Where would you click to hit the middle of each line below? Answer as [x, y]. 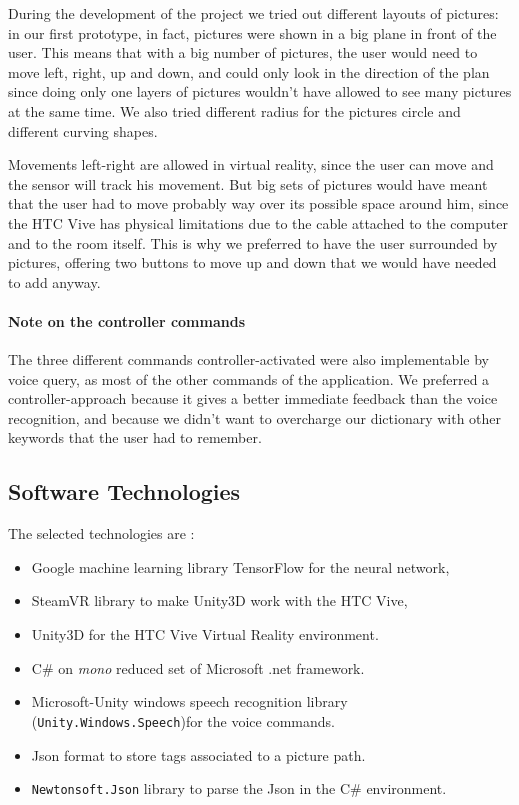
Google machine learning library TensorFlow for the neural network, [240, 566]
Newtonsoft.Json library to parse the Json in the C [191, 788]
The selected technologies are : [101, 533]
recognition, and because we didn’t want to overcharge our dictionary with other [255, 417]
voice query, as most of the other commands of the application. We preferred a [249, 378]
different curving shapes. [83, 130]
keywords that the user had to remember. [135, 437]
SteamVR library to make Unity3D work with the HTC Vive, [219, 600]
